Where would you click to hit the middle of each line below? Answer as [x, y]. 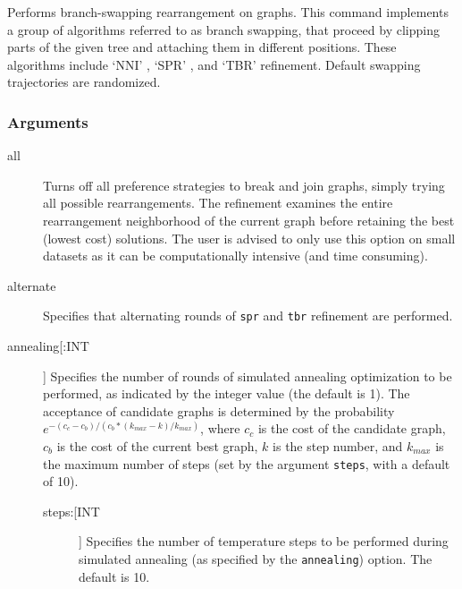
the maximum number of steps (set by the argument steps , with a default [247, 463]
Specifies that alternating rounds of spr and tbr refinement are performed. [248, 316]
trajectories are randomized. [84, 82]
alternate [32, 285]
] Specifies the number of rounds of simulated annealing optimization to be [248, 376]
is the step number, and [338, 445]
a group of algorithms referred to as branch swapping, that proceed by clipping [223, 29]
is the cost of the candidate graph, [352, 428]
